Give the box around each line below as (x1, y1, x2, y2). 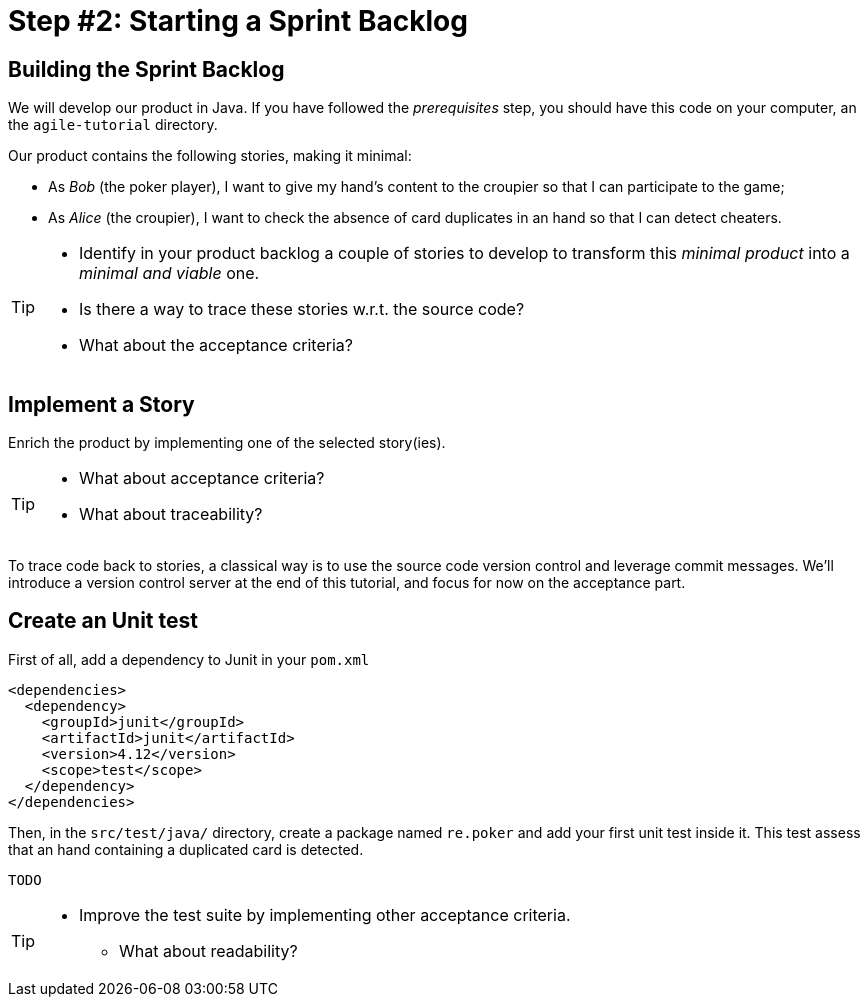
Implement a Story (8, 391, 195, 417)
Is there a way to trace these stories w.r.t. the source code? (79, 299, 525, 320)
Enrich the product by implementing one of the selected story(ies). (8, 434, 446, 452)
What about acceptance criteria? (79, 468, 325, 489)
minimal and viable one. (79, 263, 260, 284)
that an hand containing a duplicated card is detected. (8, 840, 364, 858)
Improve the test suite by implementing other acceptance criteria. (79, 904, 571, 925)
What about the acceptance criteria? (79, 335, 353, 356)
